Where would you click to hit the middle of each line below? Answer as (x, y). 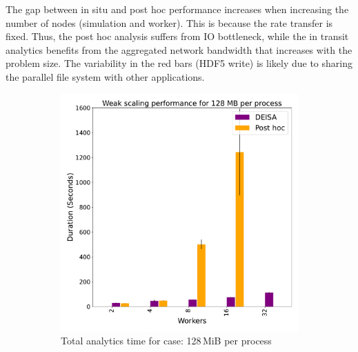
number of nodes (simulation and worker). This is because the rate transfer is (169, 22)
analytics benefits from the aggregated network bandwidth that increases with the (179, 49)
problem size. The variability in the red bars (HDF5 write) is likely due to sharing (179, 63)
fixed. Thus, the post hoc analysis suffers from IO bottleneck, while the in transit (177, 36)
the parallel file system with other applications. (105, 76)
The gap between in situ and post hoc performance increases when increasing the (177, 9)
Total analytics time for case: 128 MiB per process (166, 341)
